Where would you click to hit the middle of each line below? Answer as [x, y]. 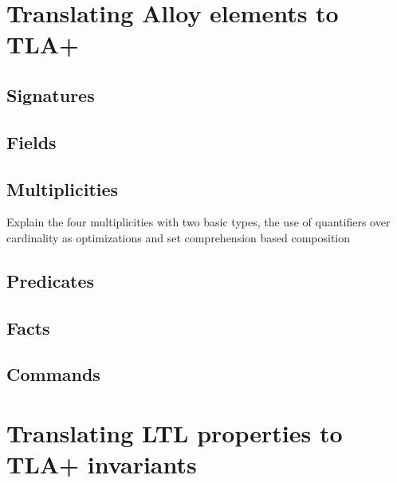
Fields [31, 141]
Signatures [51, 94]
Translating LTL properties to [175, 433]
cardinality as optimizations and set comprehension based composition [179, 237]
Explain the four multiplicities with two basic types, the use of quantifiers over [198, 222]
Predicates [51, 280]
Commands [53, 374]
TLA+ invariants [102, 464]
